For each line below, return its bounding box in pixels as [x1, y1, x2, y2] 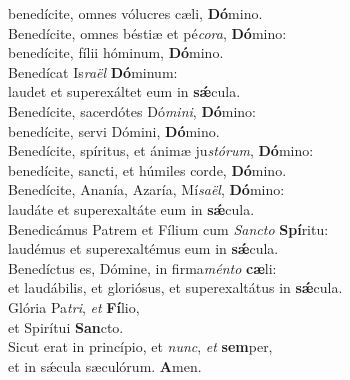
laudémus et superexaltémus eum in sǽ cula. [8, 238, 279, 259]
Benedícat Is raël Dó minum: [8, 61, 178, 82]
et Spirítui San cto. [8, 316, 124, 337]
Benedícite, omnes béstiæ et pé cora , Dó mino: [8, 22, 287, 43]
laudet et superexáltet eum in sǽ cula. [8, 81, 241, 102]
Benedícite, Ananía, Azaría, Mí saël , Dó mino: [8, 179, 285, 200]
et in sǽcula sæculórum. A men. [8, 355, 202, 376]
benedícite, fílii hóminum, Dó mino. [8, 42, 224, 63]
